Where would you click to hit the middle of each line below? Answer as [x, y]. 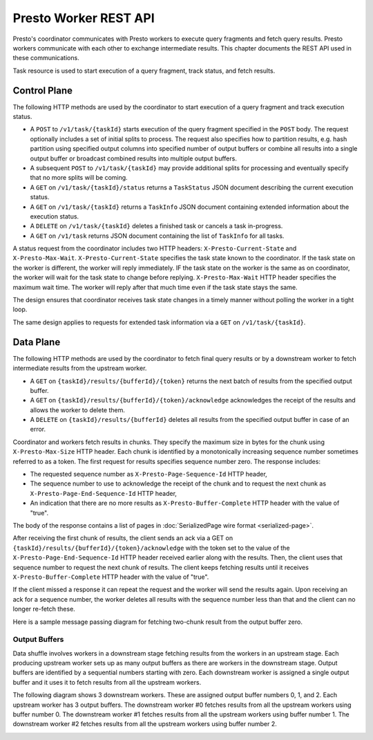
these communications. [46, 58]
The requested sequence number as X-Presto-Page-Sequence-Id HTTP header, [149, 474]
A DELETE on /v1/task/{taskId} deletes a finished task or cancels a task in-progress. [156, 226]
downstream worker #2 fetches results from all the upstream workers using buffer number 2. [145, 724]
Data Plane [37, 342]
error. [38, 429]
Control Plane [42, 90]
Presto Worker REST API [84, 18]
